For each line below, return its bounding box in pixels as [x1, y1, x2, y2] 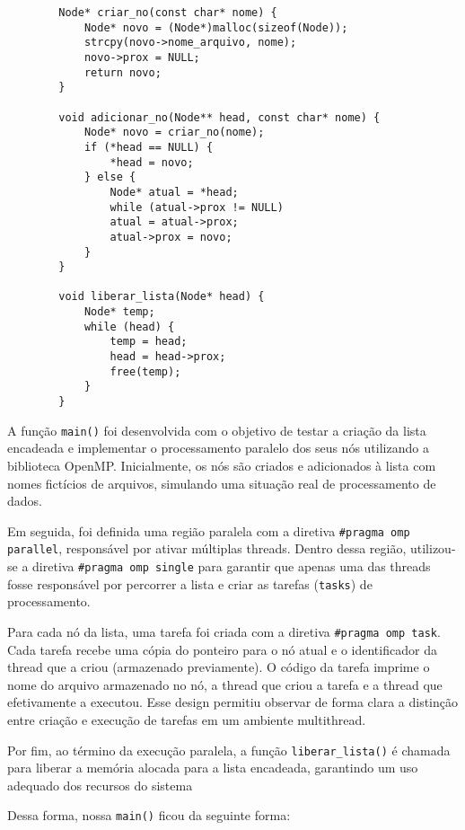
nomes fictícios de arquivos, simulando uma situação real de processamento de [7, 473, 436, 492]
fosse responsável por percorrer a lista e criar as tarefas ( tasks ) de [7, 574, 373, 593]
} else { [83, 171, 136, 184]
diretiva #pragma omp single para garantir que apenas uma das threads [32, 557, 431, 576]
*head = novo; [110, 155, 194, 169]
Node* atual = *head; [110, 185, 239, 199]
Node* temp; [83, 305, 155, 319]
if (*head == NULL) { [83, 140, 214, 154]
